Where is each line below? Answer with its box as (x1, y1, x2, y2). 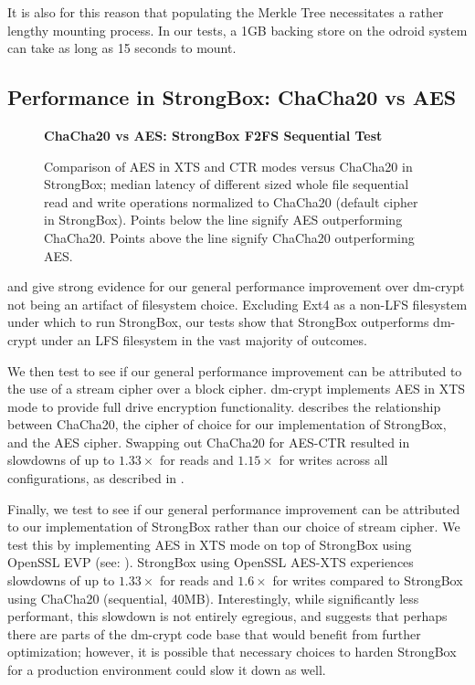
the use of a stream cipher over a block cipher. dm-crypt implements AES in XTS (7, 379, 466, 398)
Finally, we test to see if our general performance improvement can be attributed (7, 499, 460, 518)
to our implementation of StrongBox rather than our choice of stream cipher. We (7, 517, 460, 536)
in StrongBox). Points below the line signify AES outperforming (44, 210, 403, 229)
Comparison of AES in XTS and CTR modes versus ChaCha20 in (44, 156, 413, 175)
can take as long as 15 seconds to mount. (7, 38, 237, 58)
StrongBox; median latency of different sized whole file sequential (44, 174, 409, 194)
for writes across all (279, 450, 388, 469)
